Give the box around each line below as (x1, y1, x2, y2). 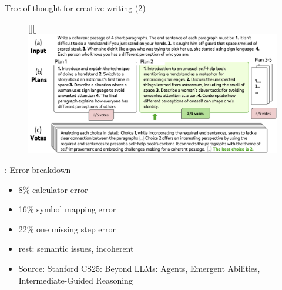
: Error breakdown (5, 164, 71, 176)
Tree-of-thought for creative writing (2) (5, 2, 146, 14)
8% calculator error (18, 183, 88, 195)
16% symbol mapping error (18, 203, 116, 215)
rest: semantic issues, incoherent (18, 242, 134, 255)
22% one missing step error (18, 222, 116, 235)
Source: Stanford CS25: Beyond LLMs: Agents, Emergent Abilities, (18, 262, 260, 275)
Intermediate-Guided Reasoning (18, 274, 133, 286)
